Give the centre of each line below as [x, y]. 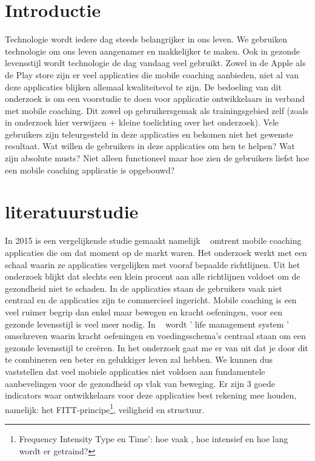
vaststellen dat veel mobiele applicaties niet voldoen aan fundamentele [135, 371]
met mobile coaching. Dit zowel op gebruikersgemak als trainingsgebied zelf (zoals [157, 110]
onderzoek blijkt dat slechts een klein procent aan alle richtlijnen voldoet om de [153, 276]
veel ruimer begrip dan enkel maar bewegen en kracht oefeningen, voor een [144, 311]
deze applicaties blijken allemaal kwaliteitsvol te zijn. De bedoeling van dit [143, 86]
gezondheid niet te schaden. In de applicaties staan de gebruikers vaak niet [144, 288]
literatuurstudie [72, 211]
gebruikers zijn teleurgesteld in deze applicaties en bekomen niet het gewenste [149, 134]
